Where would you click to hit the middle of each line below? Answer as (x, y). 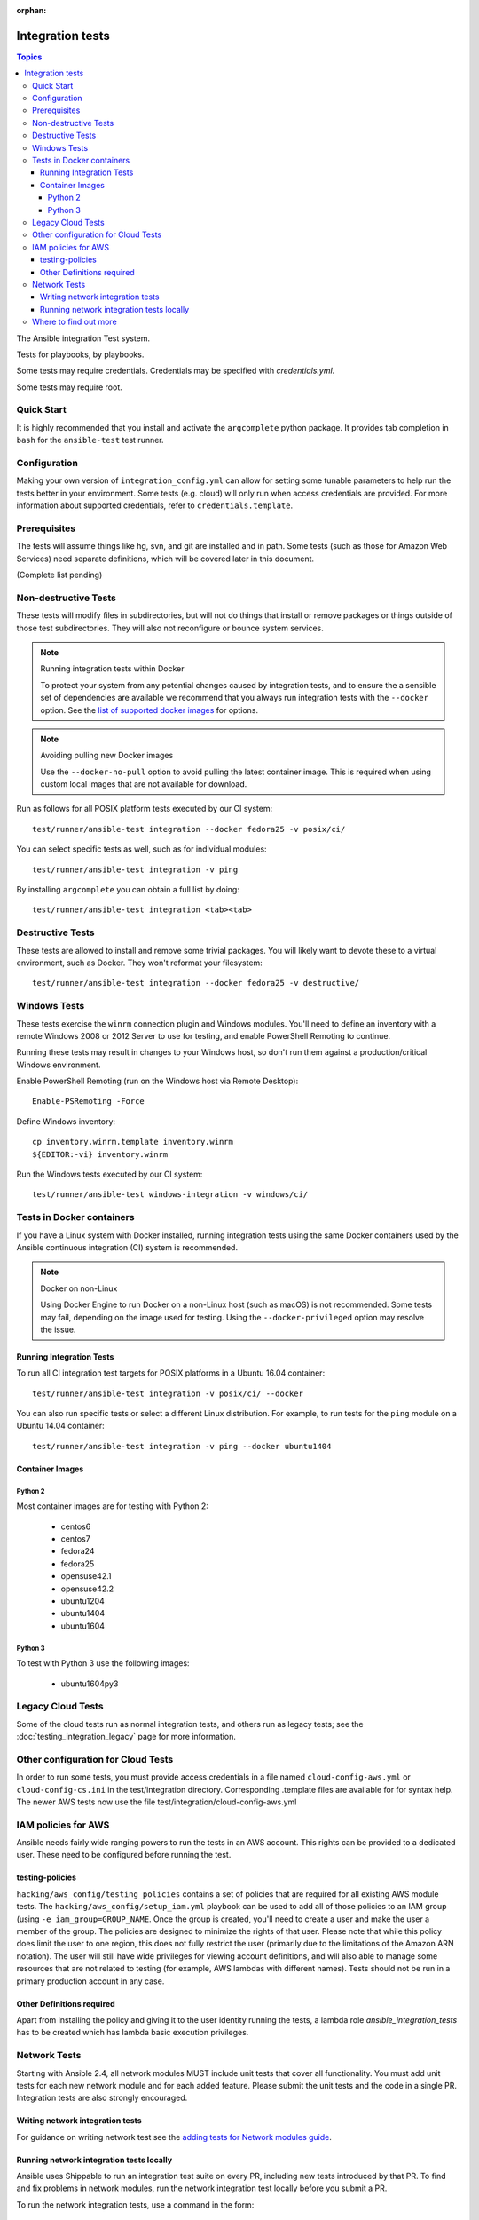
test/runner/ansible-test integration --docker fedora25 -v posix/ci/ (189, 829)
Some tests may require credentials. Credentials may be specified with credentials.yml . (176, 371)
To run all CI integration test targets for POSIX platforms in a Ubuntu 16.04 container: (171, 1373)
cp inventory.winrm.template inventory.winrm (133, 1142)
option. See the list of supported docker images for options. (149, 710)
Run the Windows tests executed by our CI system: (110, 1174)
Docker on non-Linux (79, 1288)
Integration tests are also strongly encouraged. (102, 2098)
